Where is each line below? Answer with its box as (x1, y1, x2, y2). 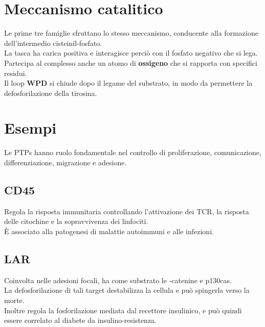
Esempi (4, 117, 57, 138)
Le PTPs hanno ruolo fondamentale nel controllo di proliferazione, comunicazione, (4, 147, 261, 158)
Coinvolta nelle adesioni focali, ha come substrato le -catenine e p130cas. (4, 274, 232, 285)
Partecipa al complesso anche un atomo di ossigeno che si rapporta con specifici (4, 57, 257, 68)
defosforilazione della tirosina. (4, 87, 97, 98)
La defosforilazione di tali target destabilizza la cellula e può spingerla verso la (4, 285, 250, 295)
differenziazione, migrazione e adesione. (4, 157, 127, 167)
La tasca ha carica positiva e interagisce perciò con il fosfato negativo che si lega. (4, 47, 258, 58)
